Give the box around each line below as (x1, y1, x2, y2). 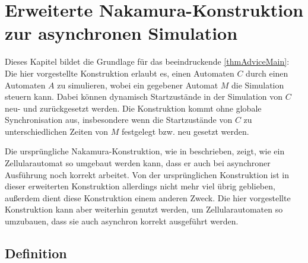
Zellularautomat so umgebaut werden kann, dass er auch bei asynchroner (5, 157, 271, 169)
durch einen (246, 66, 288, 79)
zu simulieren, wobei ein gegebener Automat (57, 78, 218, 91)
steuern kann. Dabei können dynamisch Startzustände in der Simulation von (5, 90, 283, 103)
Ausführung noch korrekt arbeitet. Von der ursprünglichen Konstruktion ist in (5, 168, 290, 180)
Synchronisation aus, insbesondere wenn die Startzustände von (5, 113, 233, 126)
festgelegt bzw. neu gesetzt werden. (121, 125, 249, 137)
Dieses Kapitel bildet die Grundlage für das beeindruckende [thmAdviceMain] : (5, 55, 290, 68)
